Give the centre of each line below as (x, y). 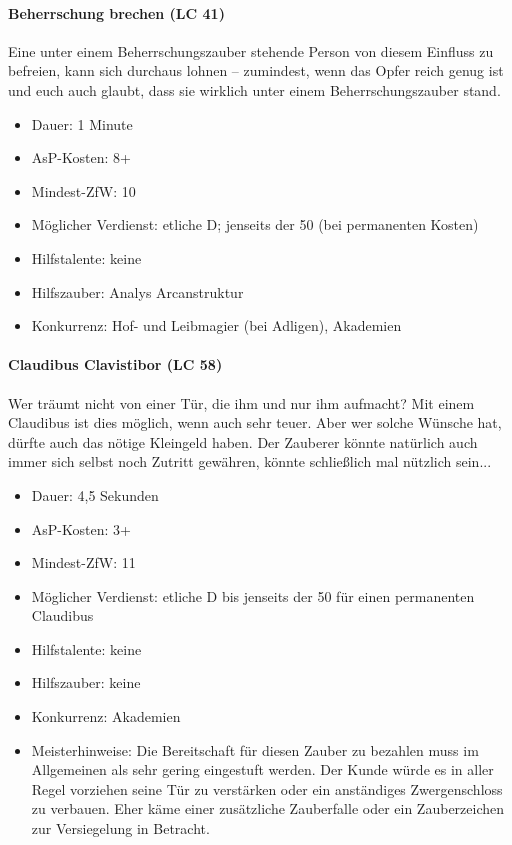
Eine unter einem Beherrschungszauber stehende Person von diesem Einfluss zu (251, 50)
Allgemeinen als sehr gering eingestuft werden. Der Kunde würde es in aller (262, 769)
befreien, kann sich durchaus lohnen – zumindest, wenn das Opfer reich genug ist (256, 70)
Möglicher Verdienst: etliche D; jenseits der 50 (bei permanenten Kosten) (255, 224)
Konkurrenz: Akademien (106, 716)
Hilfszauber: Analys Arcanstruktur (137, 291)
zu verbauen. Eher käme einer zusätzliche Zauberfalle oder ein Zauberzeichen (268, 808)
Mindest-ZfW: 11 (83, 562)
